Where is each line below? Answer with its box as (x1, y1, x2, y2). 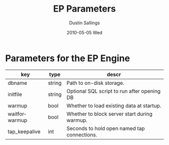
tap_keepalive (8, 128, 41, 135)
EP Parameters (53, 3, 116, 15)
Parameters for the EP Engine (5, 53, 130, 64)
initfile (8, 90, 23, 98)
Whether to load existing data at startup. (66, 102, 161, 109)
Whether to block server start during (66, 110, 152, 117)
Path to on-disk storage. (66, 79, 125, 86)
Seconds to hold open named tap (66, 125, 145, 132)
